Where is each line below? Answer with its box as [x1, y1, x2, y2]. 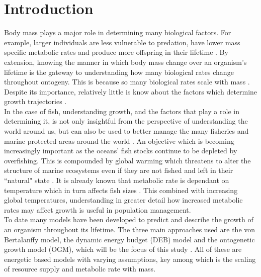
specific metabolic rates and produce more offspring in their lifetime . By [4, 47, 228, 57]
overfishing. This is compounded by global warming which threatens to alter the [4, 155, 251, 165]
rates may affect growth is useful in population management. [4, 204, 191, 215]
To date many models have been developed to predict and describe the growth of [4, 214, 253, 225]
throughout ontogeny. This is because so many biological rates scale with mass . [4, 76, 250, 87]
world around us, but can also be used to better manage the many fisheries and [4, 126, 249, 136]
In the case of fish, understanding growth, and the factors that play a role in [4, 106, 239, 116]
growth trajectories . [4, 96, 67, 107]
